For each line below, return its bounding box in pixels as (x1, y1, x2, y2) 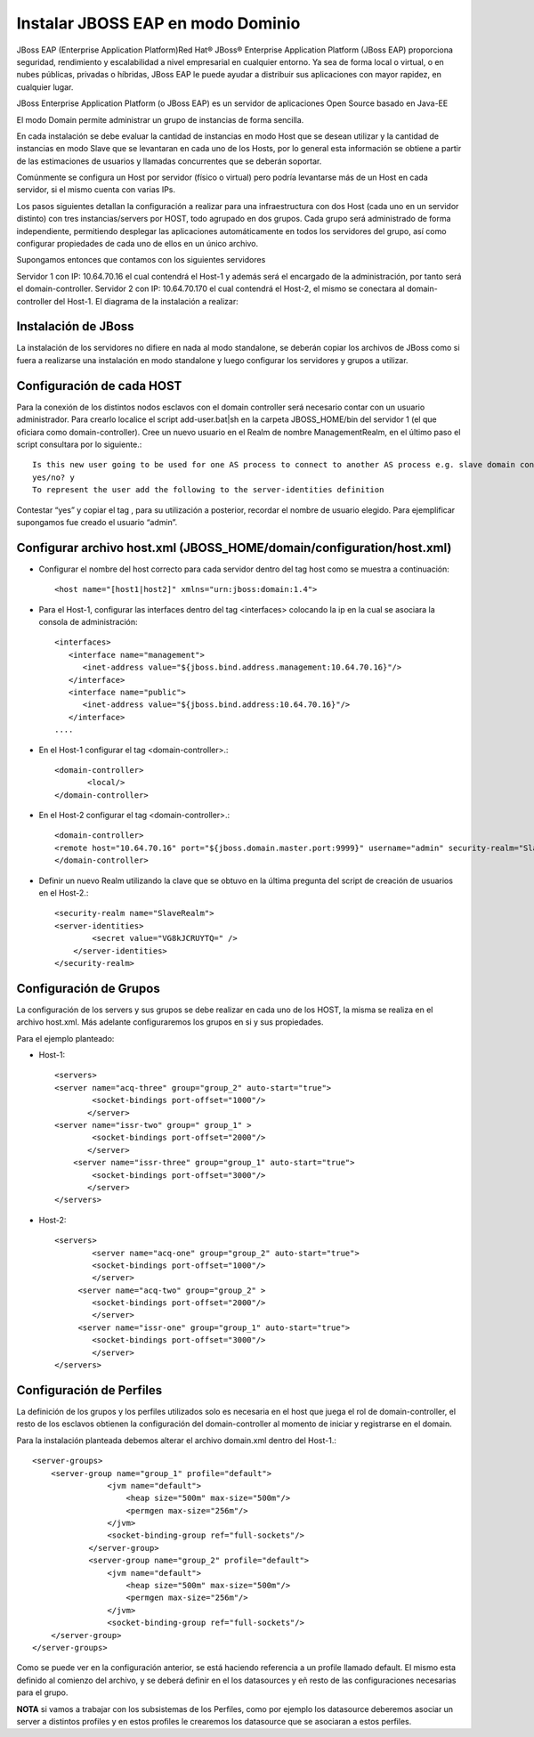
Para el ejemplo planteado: (16, 1033, 115, 1043)
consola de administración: (38, 616, 138, 627)
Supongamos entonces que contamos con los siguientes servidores (16, 255, 266, 265)
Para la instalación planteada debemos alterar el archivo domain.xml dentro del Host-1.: (16, 1434, 337, 1446)
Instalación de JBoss (16, 319, 134, 334)
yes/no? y (32, 472, 75, 483)
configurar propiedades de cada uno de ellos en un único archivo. (16, 239, 259, 249)
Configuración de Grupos (16, 980, 160, 996)
